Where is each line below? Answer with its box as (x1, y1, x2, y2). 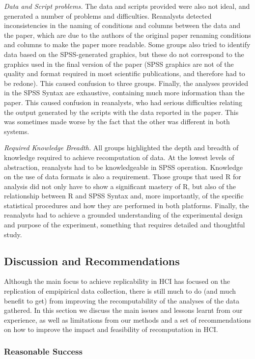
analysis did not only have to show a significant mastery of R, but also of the (4, 181, 236, 191)
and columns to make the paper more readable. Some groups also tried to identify (4, 39, 251, 50)
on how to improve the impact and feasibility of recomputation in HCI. (4, 324, 218, 334)
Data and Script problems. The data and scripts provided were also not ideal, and (4, 1, 250, 11)
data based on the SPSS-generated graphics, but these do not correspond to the (4, 49, 244, 59)
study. (4, 229, 22, 239)
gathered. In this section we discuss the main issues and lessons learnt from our (4, 305, 243, 315)
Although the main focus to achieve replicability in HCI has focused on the (4, 276, 230, 286)
